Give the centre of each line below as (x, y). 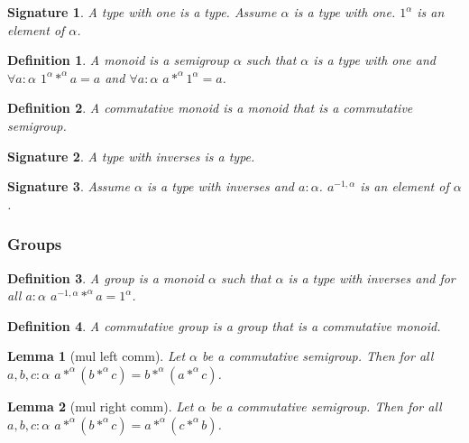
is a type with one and (374, 60)
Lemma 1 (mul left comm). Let (97, 356)
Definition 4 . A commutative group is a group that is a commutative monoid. (224, 325)
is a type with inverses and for (372, 277)
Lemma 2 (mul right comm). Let (101, 406)
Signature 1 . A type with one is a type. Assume (142, 12)
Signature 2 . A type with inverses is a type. (131, 156)
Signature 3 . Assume (69, 186)
